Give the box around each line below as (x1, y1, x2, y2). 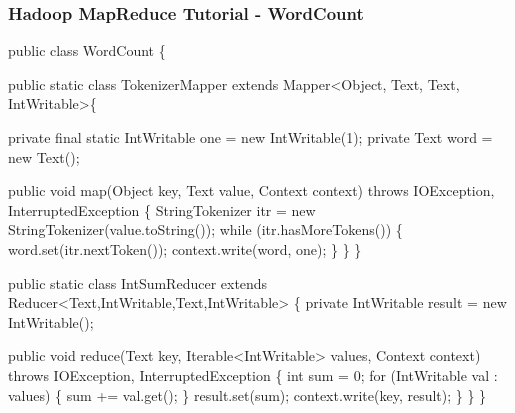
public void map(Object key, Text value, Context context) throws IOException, (8, 180, 495, 201)
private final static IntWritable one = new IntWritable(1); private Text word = (8, 127, 493, 147)
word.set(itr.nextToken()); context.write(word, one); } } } (8, 238, 362, 259)
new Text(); (8, 146, 80, 167)
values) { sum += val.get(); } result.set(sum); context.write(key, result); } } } (8, 384, 487, 405)
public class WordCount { (8, 40, 166, 61)
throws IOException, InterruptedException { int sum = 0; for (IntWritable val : (8, 364, 498, 385)
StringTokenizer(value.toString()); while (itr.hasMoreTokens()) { (8, 219, 403, 240)
